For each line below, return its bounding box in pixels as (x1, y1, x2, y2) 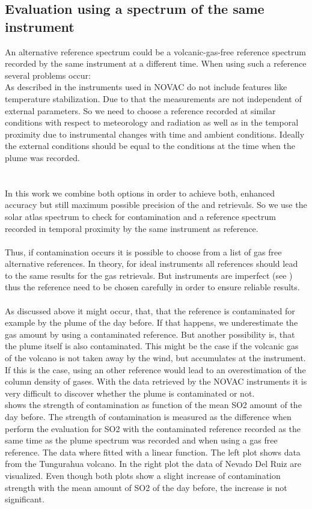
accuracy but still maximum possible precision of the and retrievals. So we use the (5, 198, 307, 211)
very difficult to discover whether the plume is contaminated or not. (5, 386, 255, 399)
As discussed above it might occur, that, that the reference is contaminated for (5, 304, 295, 317)
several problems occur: (5, 69, 91, 81)
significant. (5, 493, 44, 505)
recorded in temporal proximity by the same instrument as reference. (5, 222, 258, 234)
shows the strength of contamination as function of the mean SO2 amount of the (5, 398, 302, 411)
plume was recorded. (5, 151, 80, 163)
